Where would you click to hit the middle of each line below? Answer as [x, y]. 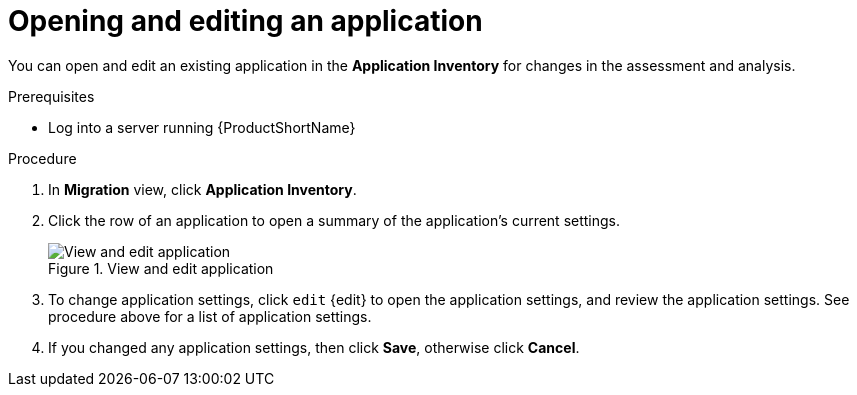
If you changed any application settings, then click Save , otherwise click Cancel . [314, 347]
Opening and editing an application [245, 21]
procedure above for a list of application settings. [210, 316]
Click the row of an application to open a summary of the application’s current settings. [334, 220]
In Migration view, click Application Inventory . [202, 189]
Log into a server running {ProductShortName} [202, 127]
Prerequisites [51, 96]
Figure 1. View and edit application [161, 268]
